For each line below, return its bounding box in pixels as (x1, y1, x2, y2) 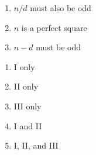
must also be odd (30, 2, 91, 13)
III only (13, 99, 42, 112)
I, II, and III (13, 139, 59, 151)
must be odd (36, 41, 81, 53)
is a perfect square (21, 21, 87, 33)
